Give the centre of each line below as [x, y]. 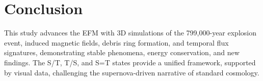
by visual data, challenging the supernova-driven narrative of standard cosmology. [132, 72]
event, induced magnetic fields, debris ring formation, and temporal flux [116, 42]
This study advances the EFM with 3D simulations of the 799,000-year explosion [130, 33]
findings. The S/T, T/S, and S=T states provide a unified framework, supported [130, 62]
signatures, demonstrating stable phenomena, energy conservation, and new [122, 52]
